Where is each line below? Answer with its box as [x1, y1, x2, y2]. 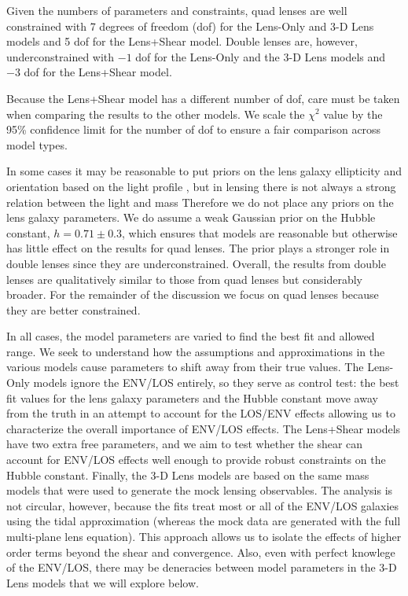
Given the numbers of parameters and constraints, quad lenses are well [6, 2, 347, 18]
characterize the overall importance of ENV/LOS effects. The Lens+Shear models [6, 420, 401, 436]
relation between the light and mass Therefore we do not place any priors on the [6, 193, 394, 210]
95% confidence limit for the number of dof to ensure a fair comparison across [6, 121, 381, 138]
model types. [6, 136, 68, 153]
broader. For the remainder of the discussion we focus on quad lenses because [6, 286, 379, 303]
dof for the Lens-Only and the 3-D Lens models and [135, 48, 386, 64]
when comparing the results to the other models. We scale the [6, 105, 305, 122]
